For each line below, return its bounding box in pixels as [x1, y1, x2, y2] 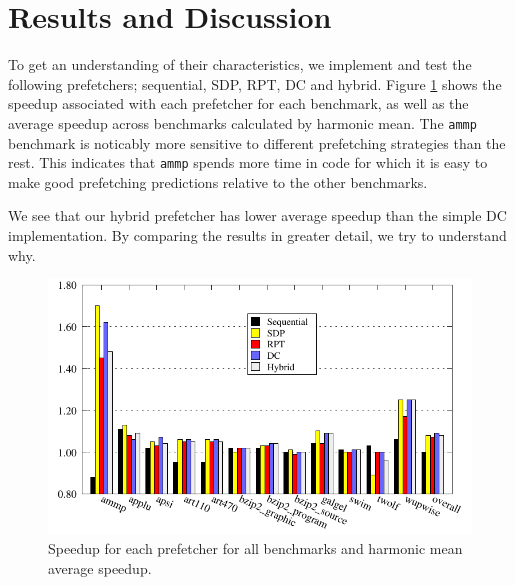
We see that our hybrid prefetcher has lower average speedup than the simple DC [8, 205, 507, 226]
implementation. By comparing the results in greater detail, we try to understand [8, 225, 507, 245]
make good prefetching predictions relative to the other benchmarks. [8, 171, 428, 192]
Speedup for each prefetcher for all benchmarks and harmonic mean [48, 538, 463, 559]
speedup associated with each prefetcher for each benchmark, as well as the [8, 93, 469, 114]
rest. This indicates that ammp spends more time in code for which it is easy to [8, 152, 488, 173]
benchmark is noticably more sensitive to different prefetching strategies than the [8, 132, 506, 153]
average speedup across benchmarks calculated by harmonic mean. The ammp [8, 112, 477, 133]
